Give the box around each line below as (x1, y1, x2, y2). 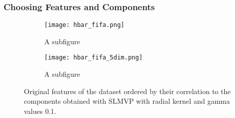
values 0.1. (24, 105, 56, 116)
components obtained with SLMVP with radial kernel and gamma (24, 96, 230, 106)
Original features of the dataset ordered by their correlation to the (24, 85, 231, 96)
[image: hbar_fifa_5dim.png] (44, 54, 143, 62)
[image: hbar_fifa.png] (44, 21, 125, 29)
